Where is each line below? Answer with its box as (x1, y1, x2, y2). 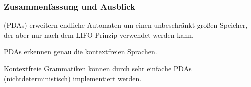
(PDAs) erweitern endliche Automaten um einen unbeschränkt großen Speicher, (4, 20, 248, 30)
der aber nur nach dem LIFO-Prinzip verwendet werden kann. (4, 29, 194, 40)
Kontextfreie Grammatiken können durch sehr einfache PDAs (4, 63, 192, 73)
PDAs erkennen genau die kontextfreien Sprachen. (4, 46, 157, 57)
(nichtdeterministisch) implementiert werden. (4, 73, 142, 83)
